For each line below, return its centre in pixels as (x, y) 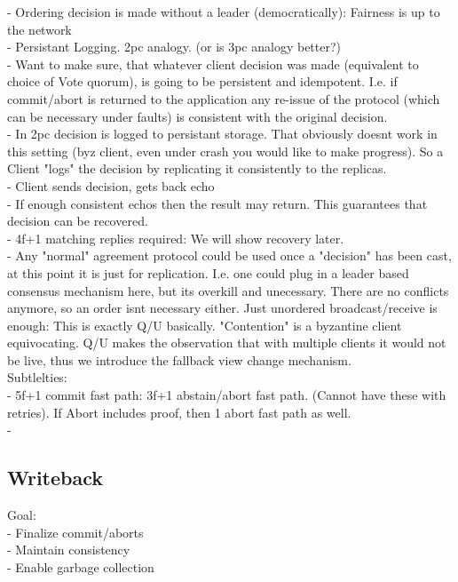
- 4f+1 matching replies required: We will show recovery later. (176, 238)
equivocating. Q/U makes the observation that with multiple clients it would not (227, 343)
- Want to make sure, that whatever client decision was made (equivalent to (213, 64)
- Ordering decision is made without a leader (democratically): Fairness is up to (224, 12)
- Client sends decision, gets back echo (111, 185)
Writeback (55, 478)
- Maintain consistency (69, 550)
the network (39, 29)
